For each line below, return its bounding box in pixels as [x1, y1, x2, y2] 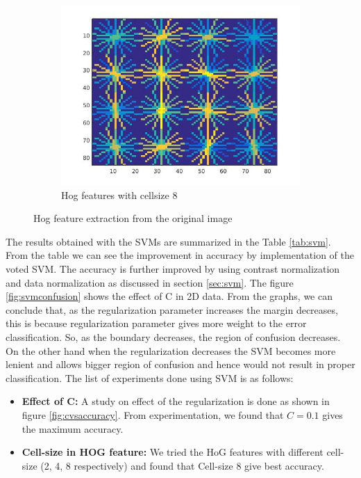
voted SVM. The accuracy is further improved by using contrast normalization [6, 261, 340, 276]
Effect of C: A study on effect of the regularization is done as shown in [22, 394, 330, 408]
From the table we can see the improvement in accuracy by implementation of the [6, 248, 354, 262]
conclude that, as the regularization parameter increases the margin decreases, [6, 302, 338, 317]
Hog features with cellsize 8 [61, 187, 178, 202]
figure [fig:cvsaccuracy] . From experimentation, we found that [22, 407, 284, 422]
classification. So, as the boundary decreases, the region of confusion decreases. [6, 329, 341, 344]
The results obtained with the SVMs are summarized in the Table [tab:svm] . [6, 234, 331, 248]
